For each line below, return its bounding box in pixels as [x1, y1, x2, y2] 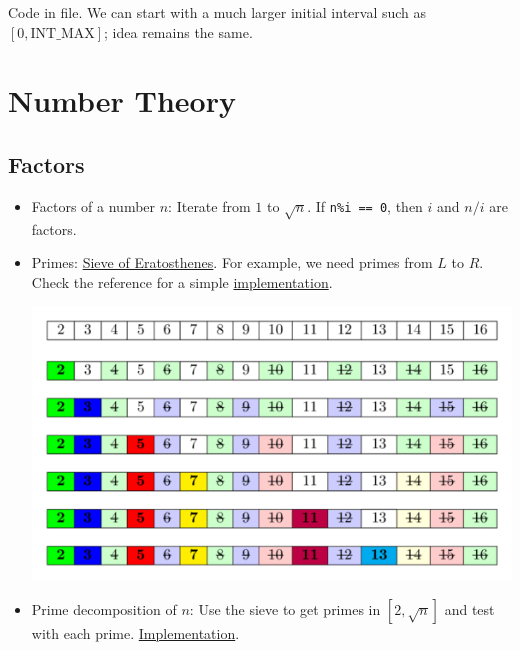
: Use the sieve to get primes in [189, 598, 381, 619]
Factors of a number [31, 195, 156, 216]
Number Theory [8, 80, 236, 121]
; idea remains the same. [104, 21, 253, 42]
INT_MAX [30, 26, 95, 41]
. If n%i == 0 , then [307, 195, 423, 216]
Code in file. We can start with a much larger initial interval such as [8, 2, 427, 22]
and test [444, 598, 495, 619]
